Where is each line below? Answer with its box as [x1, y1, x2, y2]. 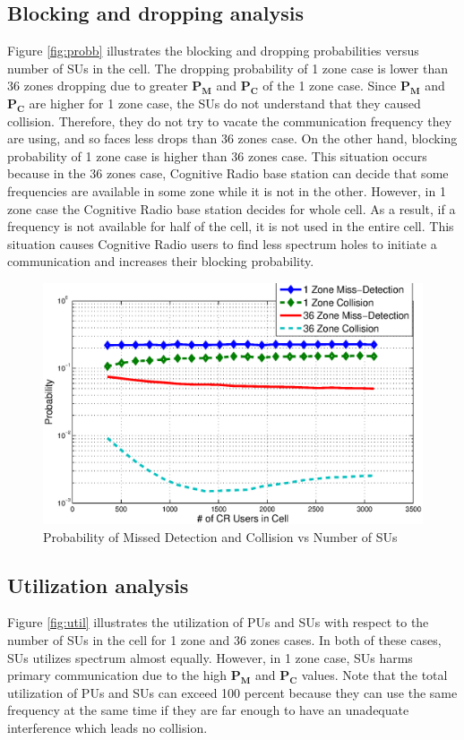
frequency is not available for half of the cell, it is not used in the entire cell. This [7, 217, 454, 236]
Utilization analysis [7, 571, 189, 598]
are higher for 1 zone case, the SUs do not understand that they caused [29, 93, 421, 112]
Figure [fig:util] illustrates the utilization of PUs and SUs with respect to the [7, 613, 429, 632]
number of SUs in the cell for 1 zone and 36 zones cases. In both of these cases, [7, 631, 442, 650]
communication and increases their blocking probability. [7, 252, 314, 271]
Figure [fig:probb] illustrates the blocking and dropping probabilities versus [7, 41, 419, 60]
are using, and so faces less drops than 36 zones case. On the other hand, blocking [7, 129, 458, 148]
